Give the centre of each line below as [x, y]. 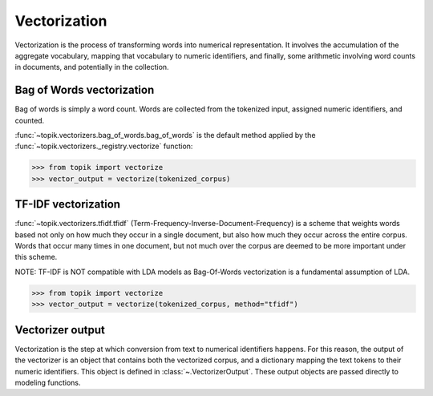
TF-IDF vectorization [67, 204]
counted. [30, 120]
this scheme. [36, 257]
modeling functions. [48, 382]
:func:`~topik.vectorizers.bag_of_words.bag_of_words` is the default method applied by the [165, 135]
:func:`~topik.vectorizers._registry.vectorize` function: [104, 146]
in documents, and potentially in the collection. [92, 67]
